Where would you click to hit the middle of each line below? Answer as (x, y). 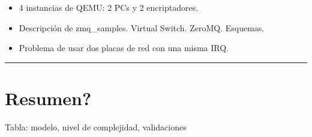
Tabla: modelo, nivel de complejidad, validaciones (96, 126)
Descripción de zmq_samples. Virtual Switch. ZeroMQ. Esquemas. (142, 27)
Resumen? (48, 98)
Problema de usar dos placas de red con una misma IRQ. (124, 48)
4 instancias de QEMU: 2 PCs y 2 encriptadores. (109, 7)
